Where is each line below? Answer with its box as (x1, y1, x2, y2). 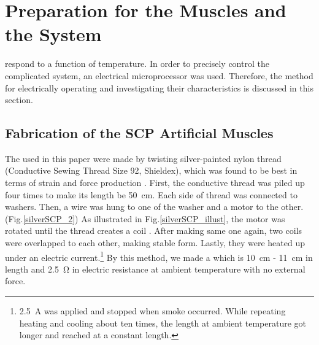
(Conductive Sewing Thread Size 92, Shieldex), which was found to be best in (5, 164, 298, 177)
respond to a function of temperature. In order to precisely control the (5, 57, 269, 70)
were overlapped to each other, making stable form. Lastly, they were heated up (5, 236, 305, 249)
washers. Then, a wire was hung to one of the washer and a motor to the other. (5, 200, 304, 213)
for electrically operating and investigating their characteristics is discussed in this (5, 81, 313, 94)
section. (5, 93, 33, 106)
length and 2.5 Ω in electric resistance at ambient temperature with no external (5, 262, 306, 275)
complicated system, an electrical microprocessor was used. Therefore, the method (5, 69, 313, 82)
